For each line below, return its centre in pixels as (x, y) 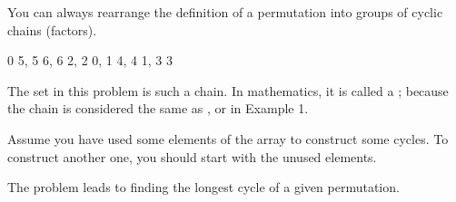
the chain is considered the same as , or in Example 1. (158, 108)
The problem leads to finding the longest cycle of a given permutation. (203, 187)
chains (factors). (52, 29)
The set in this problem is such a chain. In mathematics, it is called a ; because (228, 90)
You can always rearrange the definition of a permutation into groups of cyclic (225, 12)
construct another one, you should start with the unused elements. (192, 156)
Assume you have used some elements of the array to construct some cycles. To (228, 138)
